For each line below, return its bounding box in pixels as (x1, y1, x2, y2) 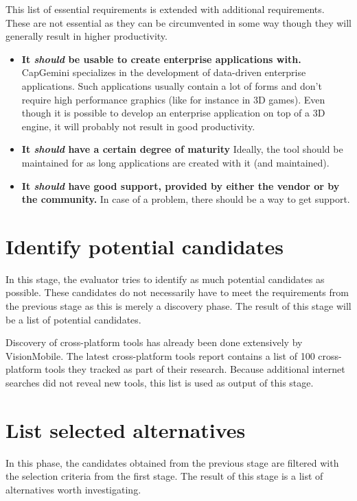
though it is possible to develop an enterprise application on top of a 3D (21, 106, 325, 120)
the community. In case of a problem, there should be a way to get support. (21, 192, 350, 206)
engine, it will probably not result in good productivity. (21, 119, 255, 133)
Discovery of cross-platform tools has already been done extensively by (5, 335, 303, 350)
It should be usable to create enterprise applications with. (21, 51, 301, 66)
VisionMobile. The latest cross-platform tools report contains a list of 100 (5, 348, 315, 363)
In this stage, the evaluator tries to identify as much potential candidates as (5, 271, 325, 286)
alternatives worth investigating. (5, 482, 141, 496)
